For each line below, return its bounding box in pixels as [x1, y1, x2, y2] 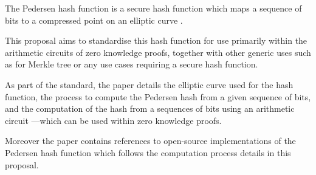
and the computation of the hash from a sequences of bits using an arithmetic [5, 102, 295, 115]
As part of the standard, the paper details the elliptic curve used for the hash [5, 78, 294, 91]
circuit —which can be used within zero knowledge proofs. [5, 114, 222, 126]
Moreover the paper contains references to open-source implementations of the [5, 134, 296, 147]
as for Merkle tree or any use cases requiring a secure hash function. [5, 58, 258, 70]
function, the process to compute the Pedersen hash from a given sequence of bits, [5, 90, 311, 103]
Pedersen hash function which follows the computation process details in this [5, 146, 291, 159]
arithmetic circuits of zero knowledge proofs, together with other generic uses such [5, 46, 311, 58]
